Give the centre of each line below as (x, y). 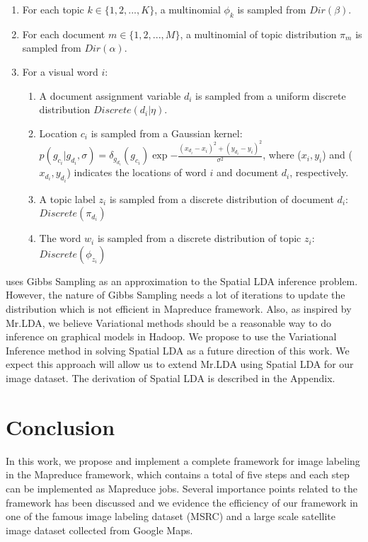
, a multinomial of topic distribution (258, 34)
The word (60, 238)
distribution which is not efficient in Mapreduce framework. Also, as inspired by (179, 309)
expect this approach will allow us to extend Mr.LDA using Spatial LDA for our (180, 364)
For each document (64, 34)
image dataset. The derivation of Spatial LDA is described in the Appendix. (171, 378)
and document (247, 172)
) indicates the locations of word (137, 172)
